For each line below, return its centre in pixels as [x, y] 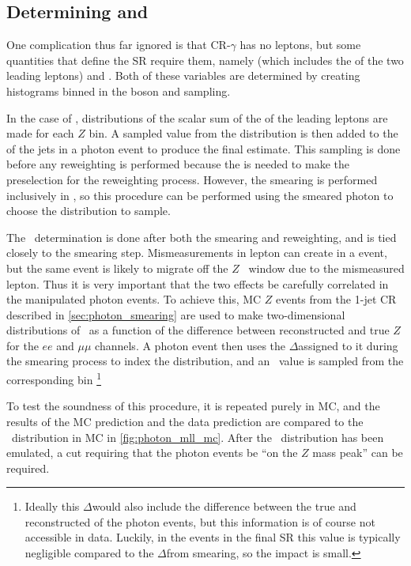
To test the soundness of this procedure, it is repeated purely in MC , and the [193, 406]
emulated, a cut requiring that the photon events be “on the [152, 453]
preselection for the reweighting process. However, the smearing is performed [192, 179]
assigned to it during [348, 345]
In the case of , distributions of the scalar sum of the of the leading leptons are [197, 117]
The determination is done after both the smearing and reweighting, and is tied [202, 237]
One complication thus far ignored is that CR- [119, 45]
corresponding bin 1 [54, 378]
